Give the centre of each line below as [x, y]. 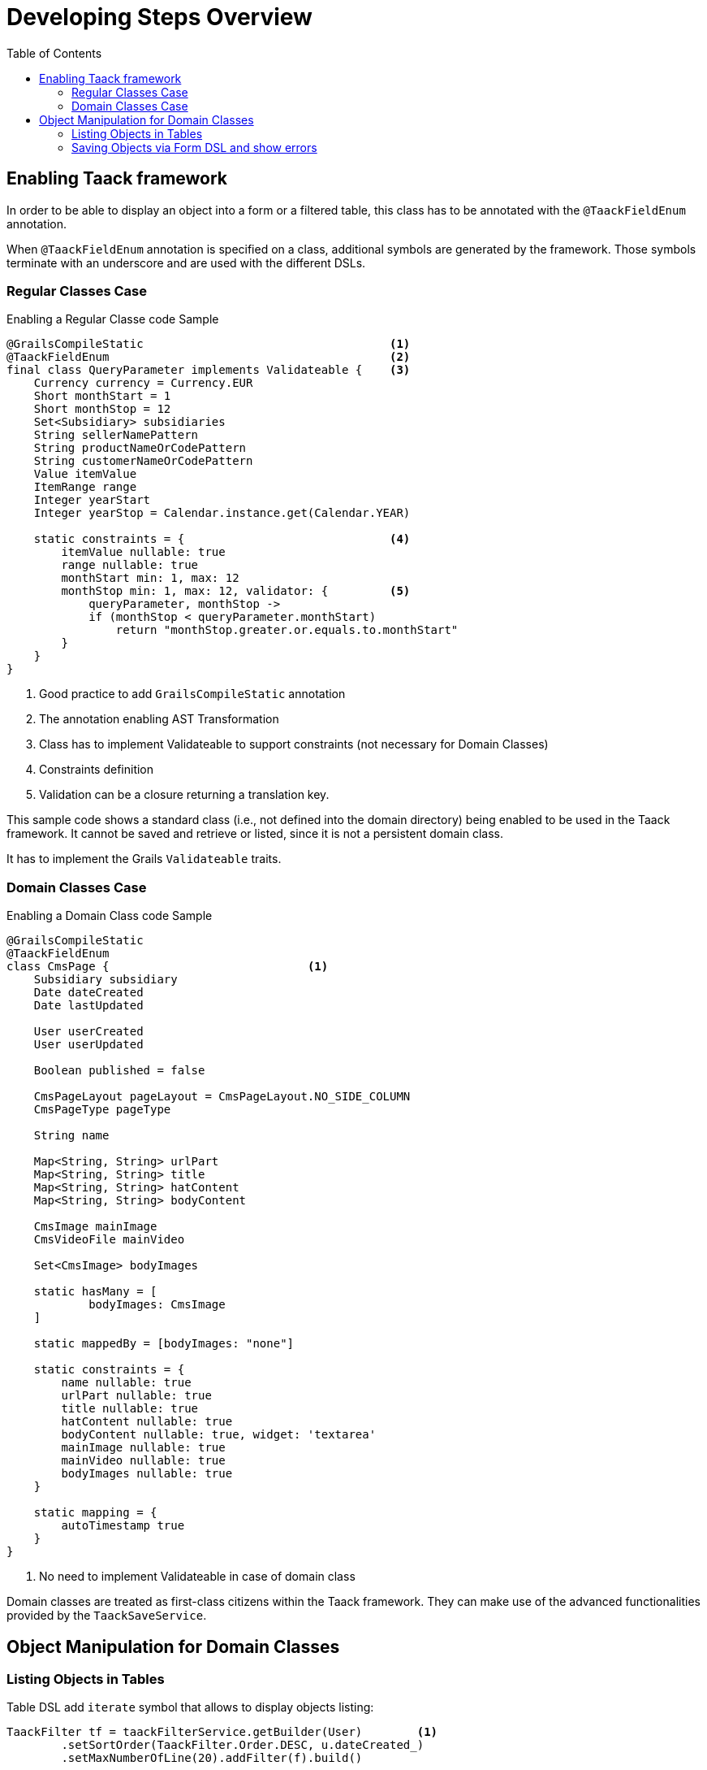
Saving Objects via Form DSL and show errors [194, 147]
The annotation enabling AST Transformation [159, 719]
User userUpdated [88, 1045]
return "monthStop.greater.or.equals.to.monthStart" [287, 630]
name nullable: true [126, 1383]
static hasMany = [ [95, 1292]
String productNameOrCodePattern [140, 448]
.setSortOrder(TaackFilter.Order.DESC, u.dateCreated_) [243, 1745]
